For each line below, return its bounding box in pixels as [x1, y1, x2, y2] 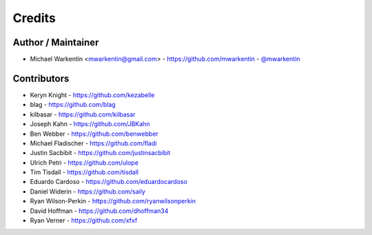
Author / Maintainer [12, 37, 99, 48]
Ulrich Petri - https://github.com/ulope [30, 159, 139, 167]
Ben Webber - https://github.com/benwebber [30, 130, 158, 138]
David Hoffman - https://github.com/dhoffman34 [30, 207, 169, 215]
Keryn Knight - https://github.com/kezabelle [30, 90, 155, 99]
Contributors [12, 72, 70, 84]
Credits [12, 10, 56, 25]
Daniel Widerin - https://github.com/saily [30, 187, 146, 196]
